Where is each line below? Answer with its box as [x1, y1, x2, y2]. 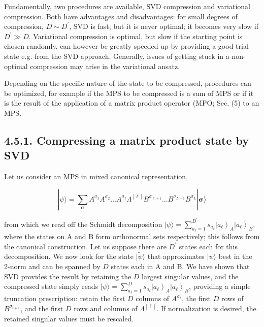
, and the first [20, 303, 63, 313]
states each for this [179, 241, 238, 251]
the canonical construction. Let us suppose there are [4, 241, 167, 251]
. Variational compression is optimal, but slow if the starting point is [28, 30, 243, 41]
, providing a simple [189, 281, 251, 291]
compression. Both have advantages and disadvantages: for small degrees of [4, 11, 238, 21]
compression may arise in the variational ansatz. [30, 60, 180, 71]
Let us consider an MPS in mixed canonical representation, [4, 171, 188, 182]
